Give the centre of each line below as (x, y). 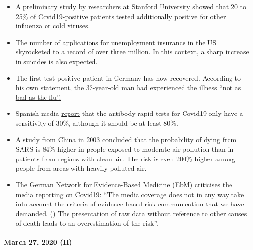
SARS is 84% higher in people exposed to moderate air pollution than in (125, 149)
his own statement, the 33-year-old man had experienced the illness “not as (128, 87)
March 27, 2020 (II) (38, 242)
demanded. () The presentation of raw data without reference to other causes (131, 213)
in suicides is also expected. (57, 61)
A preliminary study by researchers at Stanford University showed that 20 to (131, 6)
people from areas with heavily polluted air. (81, 168)
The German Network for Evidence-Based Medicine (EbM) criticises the (124, 184)
